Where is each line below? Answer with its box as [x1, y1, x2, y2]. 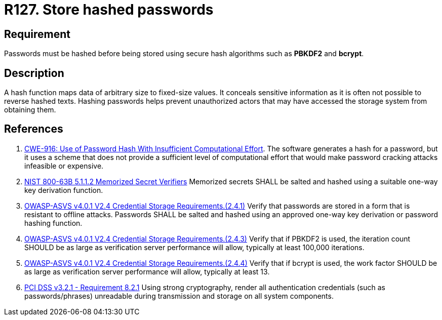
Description [4, 66, 64, 79]
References [4, 123, 63, 136]
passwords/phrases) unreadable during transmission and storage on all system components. [24, 291, 334, 300]
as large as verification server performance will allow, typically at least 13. [24, 267, 270, 276]
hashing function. [24, 218, 83, 227]
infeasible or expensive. [24, 161, 104, 170]
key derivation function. [24, 185, 103, 194]
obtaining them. [4, 105, 56, 114]
